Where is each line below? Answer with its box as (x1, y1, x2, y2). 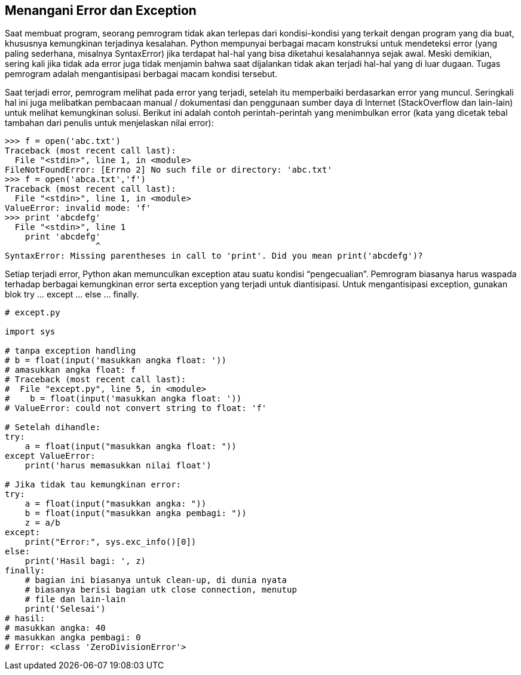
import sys (5, 327, 56, 337)
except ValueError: (5, 451, 96, 461)
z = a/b (24, 518, 60, 528)
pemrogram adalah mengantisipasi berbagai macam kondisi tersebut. (5, 69, 278, 79)
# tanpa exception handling (5, 346, 136, 356)
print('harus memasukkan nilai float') (24, 461, 212, 471)
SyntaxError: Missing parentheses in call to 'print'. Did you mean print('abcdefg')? (5, 251, 423, 261)
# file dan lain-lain (24, 594, 126, 605)
